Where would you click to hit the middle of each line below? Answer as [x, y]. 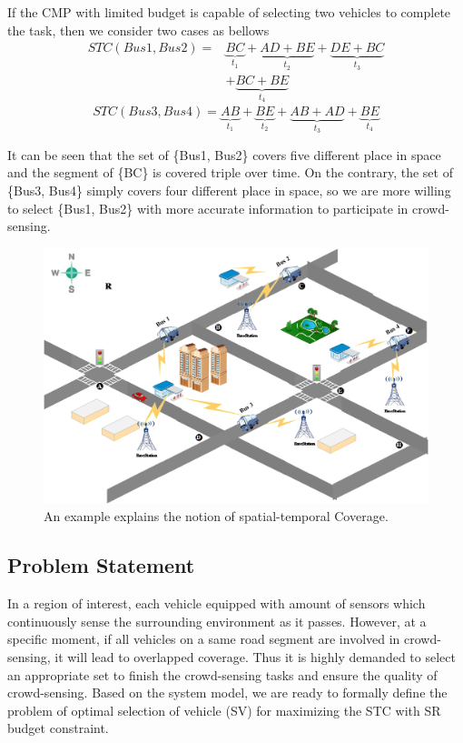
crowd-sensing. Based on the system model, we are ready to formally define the [227, 693]
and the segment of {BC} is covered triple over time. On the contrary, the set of [230, 172]
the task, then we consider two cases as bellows [138, 30]
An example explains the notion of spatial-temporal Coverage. [216, 516]
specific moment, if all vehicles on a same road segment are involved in [204, 639]
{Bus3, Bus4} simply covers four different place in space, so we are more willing [229, 190]
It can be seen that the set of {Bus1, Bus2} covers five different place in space [224, 154]
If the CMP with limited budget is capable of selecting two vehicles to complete [229, 12]
